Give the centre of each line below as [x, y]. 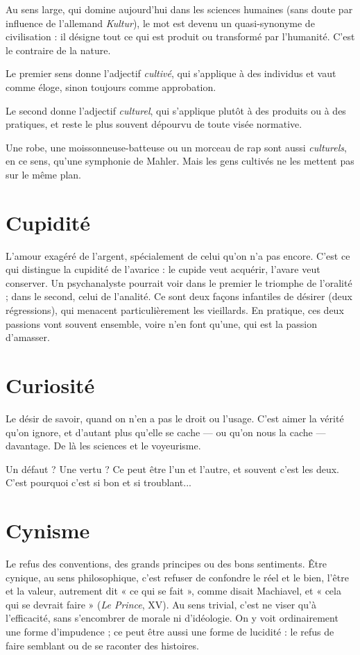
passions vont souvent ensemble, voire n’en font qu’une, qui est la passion [162, 323]
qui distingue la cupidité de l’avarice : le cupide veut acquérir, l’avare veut [163, 269]
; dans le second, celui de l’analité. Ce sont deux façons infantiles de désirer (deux [179, 296]
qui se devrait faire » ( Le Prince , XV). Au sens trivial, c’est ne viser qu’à [161, 604]
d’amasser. [28, 337]
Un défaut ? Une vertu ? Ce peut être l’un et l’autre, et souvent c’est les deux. [172, 469]
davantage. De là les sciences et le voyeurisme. [103, 446]
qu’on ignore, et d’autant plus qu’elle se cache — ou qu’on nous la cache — [166, 432]
